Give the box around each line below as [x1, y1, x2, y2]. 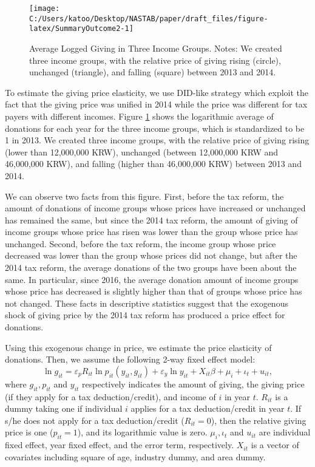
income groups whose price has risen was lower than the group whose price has [5, 225, 298, 238]
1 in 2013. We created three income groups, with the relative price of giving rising [5, 134, 310, 146]
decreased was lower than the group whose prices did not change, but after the [5, 249, 297, 262]
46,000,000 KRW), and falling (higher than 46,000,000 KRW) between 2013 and [5, 157, 302, 170]
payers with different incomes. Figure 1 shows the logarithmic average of [5, 109, 274, 122]
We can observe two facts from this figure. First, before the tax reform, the [5, 189, 284, 202]
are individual [259, 426, 311, 438]
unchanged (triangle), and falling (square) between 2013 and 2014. [29, 66, 276, 78]
